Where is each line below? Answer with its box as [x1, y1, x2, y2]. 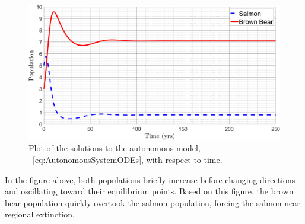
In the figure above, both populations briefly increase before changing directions [5, 173, 296, 185]
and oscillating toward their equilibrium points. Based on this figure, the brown [5, 185, 294, 197]
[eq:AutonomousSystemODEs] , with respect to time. [33, 153, 223, 165]
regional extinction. [5, 208, 75, 220]
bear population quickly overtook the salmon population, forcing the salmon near [5, 196, 300, 209]
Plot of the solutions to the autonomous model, [28, 142, 201, 154]
